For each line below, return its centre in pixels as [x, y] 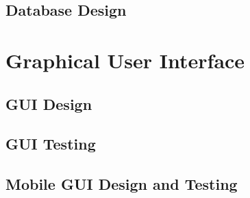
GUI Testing [51, 144]
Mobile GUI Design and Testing [122, 184]
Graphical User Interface [125, 60]
